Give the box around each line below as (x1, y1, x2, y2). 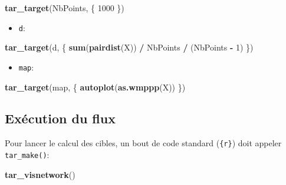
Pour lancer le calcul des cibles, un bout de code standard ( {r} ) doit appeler (5, 137, 282, 149)
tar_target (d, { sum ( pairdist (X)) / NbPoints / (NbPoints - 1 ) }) (5, 41, 254, 53)
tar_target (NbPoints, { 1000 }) (5, 2, 124, 14)
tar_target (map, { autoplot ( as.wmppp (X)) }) (5, 80, 186, 93)
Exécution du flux (5, 109, 116, 127)
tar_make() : (5, 148, 50, 160)
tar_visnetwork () (5, 168, 75, 180)
